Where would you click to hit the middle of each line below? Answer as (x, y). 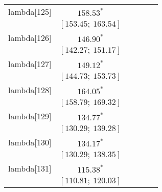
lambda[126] (30, 38)
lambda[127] (30, 64)
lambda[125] (30, 12)
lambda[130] (30, 142)
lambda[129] (30, 116)
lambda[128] (30, 90)
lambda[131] (30, 168)
